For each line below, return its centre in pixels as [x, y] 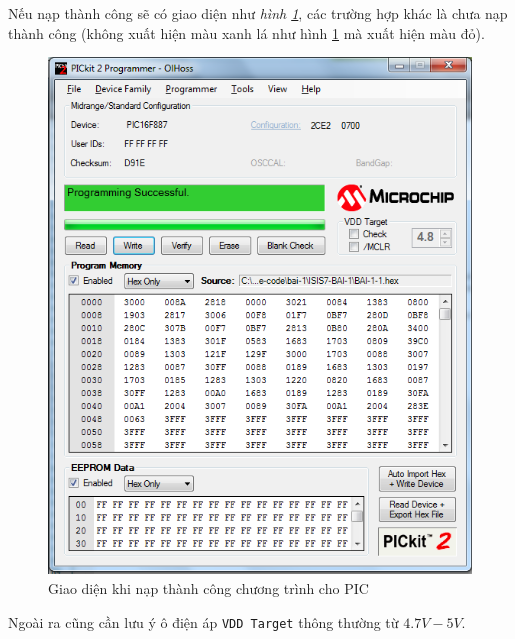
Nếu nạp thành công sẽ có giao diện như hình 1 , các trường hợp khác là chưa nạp [258, 13]
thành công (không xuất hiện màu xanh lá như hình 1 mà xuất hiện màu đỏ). [246, 32]
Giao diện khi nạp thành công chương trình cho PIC [208, 587]
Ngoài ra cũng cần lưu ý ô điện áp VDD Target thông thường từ [203, 621]
